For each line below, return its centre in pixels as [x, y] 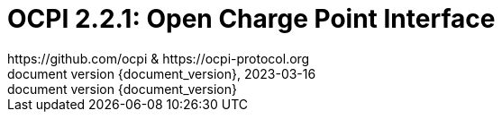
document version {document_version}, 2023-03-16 [162, 73]
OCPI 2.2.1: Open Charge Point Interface [251, 19]
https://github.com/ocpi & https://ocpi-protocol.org [159, 58]
